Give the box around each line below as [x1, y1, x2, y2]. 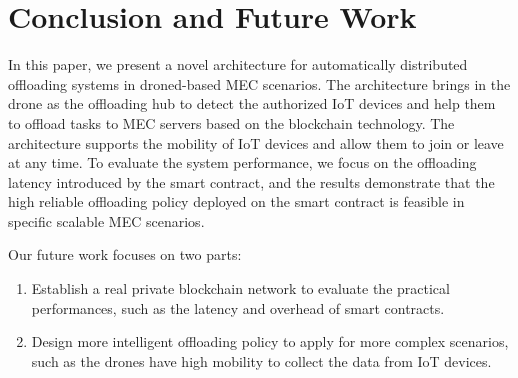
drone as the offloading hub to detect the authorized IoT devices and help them [8, 93, 496, 114]
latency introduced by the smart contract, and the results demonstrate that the [8, 171, 495, 192]
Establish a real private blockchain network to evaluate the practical [31, 278, 450, 299]
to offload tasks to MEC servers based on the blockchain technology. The [8, 112, 455, 133]
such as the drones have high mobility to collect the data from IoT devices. [31, 350, 492, 371]
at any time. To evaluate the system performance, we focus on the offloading [8, 152, 477, 173]
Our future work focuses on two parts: [8, 244, 242, 265]
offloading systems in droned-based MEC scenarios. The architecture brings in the [8, 73, 511, 94]
